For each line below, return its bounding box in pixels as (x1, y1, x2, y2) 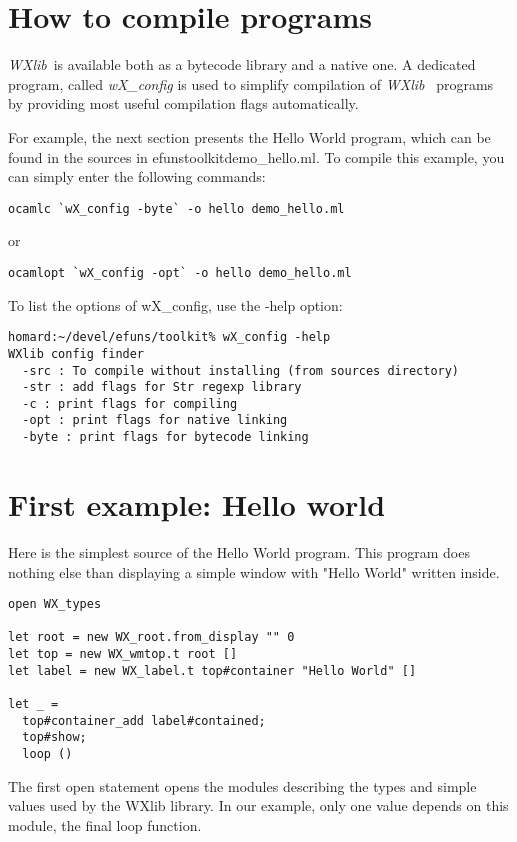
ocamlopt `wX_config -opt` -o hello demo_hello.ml (8, 265, 352, 280)
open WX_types (8, 597, 102, 612)
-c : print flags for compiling (22, 396, 238, 411)
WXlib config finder (8, 346, 145, 361)
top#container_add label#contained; (22, 713, 266, 728)
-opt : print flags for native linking (22, 413, 288, 428)
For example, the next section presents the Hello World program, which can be (8, 126, 491, 147)
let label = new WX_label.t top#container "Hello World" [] (8, 663, 417, 678)
